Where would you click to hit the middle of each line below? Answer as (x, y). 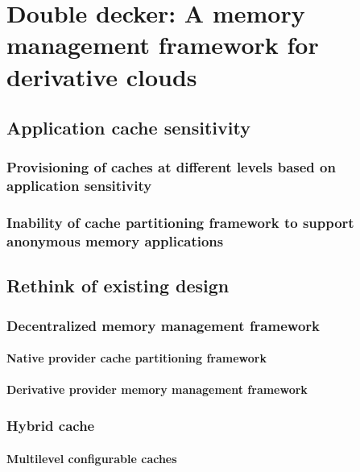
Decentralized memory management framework (163, 325)
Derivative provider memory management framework (157, 389)
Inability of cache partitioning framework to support (180, 223)
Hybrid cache (51, 425)
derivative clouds (102, 76)
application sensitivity (79, 186)
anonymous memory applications (115, 241)
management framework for (163, 45)
